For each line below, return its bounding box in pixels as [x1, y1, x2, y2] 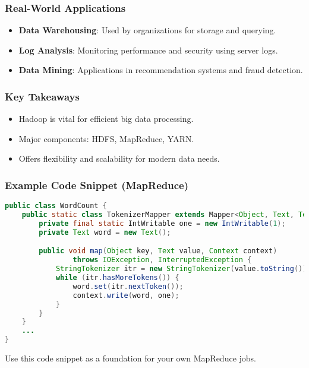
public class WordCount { [5, 202, 107, 210]
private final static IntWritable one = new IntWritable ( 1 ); [39, 219, 286, 228]
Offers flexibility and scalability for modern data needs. [18, 152, 220, 165]
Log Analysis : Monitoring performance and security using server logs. [18, 43, 278, 56]
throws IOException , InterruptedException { [72, 256, 252, 265]
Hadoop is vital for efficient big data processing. [18, 112, 194, 125]
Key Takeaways [5, 89, 80, 103]
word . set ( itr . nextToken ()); [72, 282, 184, 291]
